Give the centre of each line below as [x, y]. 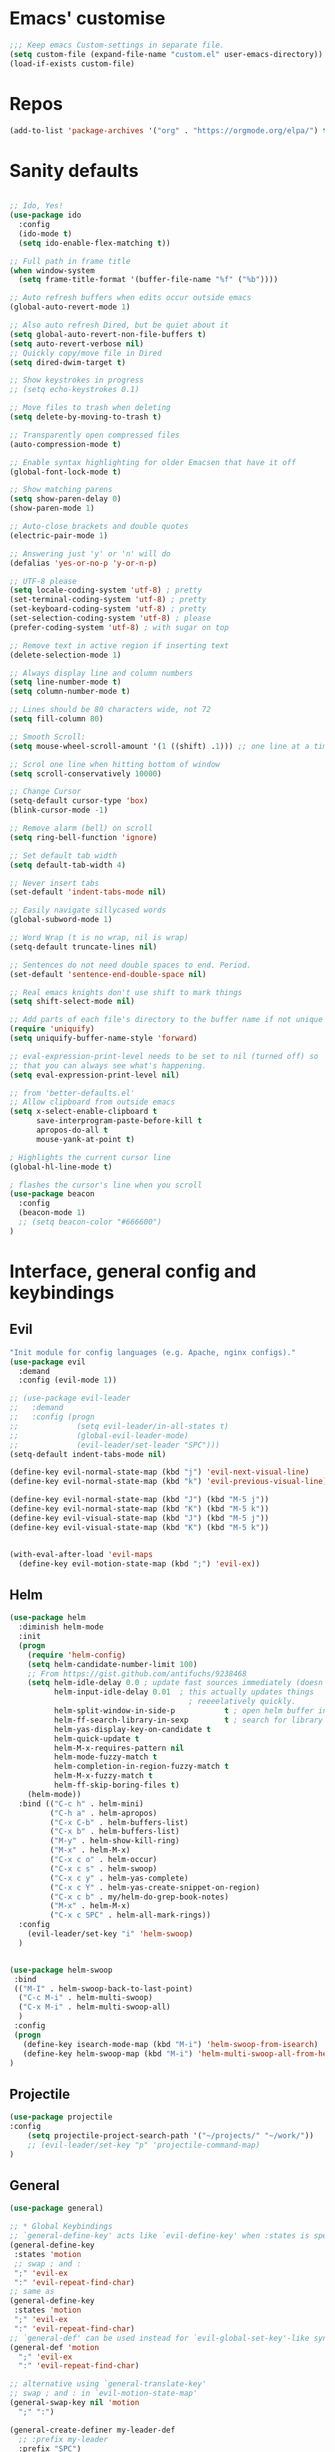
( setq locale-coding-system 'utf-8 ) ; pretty [105, 590]
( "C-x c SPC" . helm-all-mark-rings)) [130, 1915]
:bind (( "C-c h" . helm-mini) [81, 1803]
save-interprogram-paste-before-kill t [118, 1121]
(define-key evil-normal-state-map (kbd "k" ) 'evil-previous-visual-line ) [168, 1482]
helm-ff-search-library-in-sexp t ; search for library [188, 1720]
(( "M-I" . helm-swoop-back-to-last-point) [103, 1988]
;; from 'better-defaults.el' [72, 1093]
